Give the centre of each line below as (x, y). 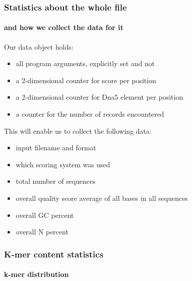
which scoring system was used (63, 164)
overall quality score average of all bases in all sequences (102, 198)
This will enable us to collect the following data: (78, 130)
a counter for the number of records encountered (90, 114)
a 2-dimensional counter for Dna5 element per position (99, 97)
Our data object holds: (39, 46)
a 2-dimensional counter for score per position (86, 80)
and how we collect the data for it (64, 27)
